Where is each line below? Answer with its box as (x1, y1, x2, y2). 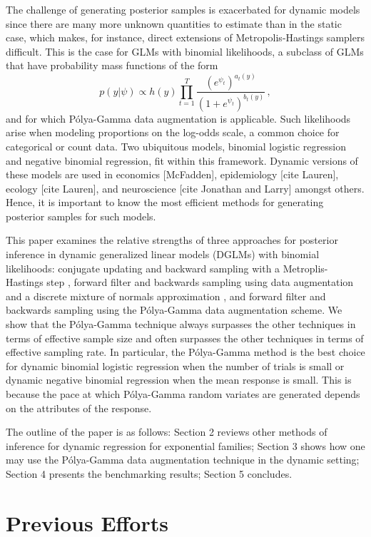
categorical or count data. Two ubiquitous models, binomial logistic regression (6, 138, 346, 153)
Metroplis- (283, 260, 328, 275)
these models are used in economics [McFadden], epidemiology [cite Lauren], (6, 167, 339, 182)
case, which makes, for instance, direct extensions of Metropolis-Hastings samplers (6, 30, 365, 45)
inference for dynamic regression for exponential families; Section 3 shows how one (6, 438, 365, 453)
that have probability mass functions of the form (6, 58, 218, 73)
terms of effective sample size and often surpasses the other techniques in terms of (6, 330, 364, 345)
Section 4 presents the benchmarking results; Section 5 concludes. (6, 466, 293, 481)
